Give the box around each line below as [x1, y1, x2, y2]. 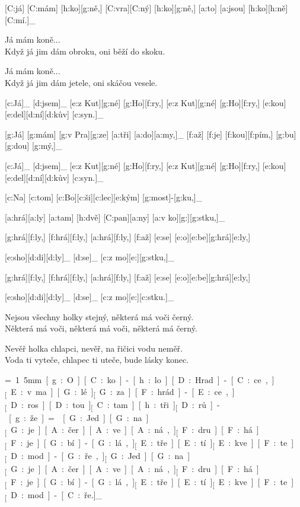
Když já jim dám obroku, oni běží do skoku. [5, 44, 165, 57]
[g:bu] [276, 127, 296, 140]
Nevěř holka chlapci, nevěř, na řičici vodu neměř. [5, 342, 183, 354]
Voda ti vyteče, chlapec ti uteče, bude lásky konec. [5, 353, 189, 366]
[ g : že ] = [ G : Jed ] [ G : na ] [8, 411, 149, 423]
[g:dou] [5, 139, 30, 152]
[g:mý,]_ [31, 139, 62, 152]
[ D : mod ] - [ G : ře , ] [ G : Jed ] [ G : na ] [5, 449, 190, 463]
